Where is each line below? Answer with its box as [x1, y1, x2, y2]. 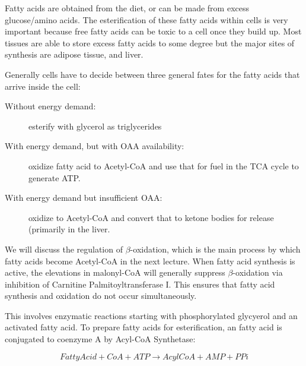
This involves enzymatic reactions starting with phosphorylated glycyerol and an [5, 309, 298, 321]
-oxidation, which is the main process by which [130, 242, 301, 255]
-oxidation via [232, 266, 283, 279]
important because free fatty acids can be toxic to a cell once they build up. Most [5, 25, 302, 37]
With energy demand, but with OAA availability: [5, 140, 184, 152]
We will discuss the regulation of [5, 242, 123, 255]
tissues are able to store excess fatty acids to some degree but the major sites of [5, 36, 295, 49]
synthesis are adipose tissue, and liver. [5, 48, 144, 61]
